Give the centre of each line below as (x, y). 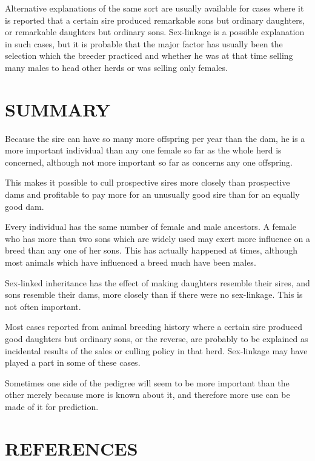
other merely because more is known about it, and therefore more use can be (148, 395)
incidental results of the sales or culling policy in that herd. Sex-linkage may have (156, 350)
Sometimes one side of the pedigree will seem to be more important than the (147, 382)
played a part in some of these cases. (73, 362)
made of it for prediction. (52, 406)
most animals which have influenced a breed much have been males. (131, 262)
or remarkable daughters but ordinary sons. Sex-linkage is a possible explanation (155, 32)
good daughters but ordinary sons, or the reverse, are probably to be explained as (157, 338)
